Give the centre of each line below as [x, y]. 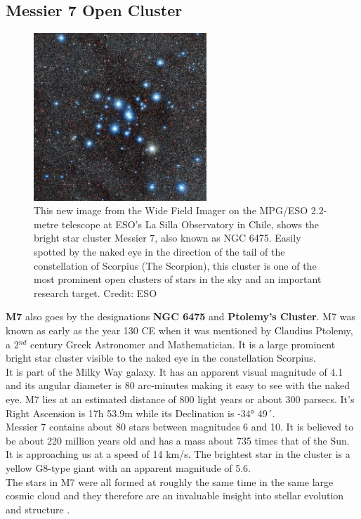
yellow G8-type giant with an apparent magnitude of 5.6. [128, 467]
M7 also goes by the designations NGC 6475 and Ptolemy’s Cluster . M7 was [181, 316]
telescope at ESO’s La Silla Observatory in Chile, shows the [190, 224]
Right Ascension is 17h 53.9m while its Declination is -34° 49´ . [140, 413]
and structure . [38, 509]
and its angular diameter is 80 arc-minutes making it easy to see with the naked [178, 385]
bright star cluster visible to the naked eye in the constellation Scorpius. [161, 358]
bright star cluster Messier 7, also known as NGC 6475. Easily [168, 238]
